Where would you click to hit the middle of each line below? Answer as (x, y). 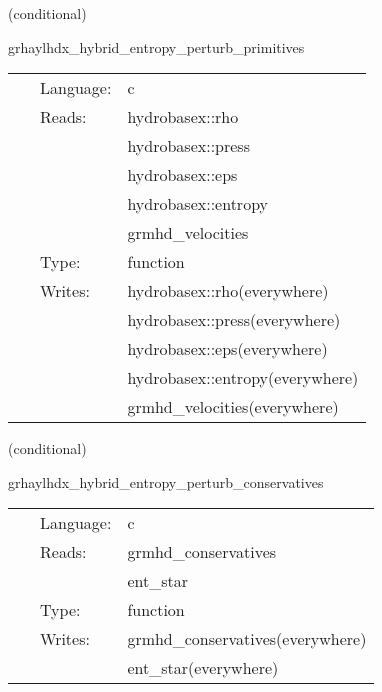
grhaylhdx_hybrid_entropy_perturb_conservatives (166, 481)
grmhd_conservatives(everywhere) (247, 639)
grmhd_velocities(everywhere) (233, 407)
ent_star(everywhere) (203, 668)
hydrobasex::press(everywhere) (234, 320)
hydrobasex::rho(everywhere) (228, 291)
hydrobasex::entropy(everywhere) (243, 378)
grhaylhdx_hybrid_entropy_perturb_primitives (156, 46)
